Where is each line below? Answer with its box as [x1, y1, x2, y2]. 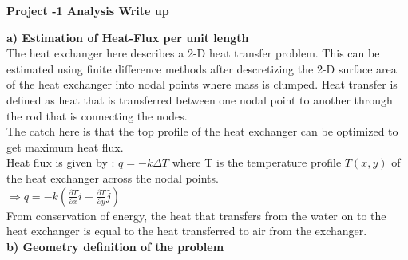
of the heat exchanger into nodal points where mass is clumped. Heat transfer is [6, 76, 398, 93]
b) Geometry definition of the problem [6, 238, 224, 254]
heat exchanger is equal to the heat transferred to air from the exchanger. [6, 223, 367, 239]
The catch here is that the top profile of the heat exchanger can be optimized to [6, 123, 398, 140]
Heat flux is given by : [6, 154, 115, 171]
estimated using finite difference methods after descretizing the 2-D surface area [6, 60, 397, 77]
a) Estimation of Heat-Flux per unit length [6, 29, 249, 45]
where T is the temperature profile [172, 154, 342, 171]
